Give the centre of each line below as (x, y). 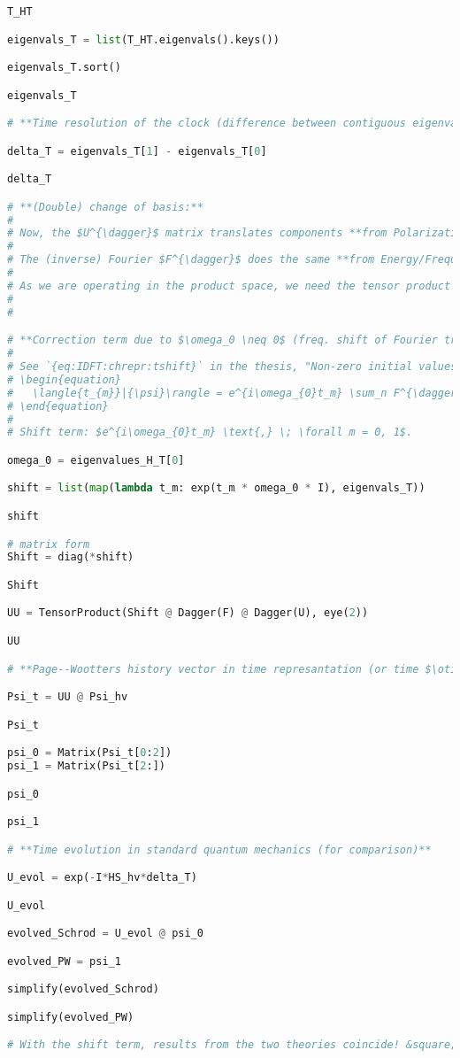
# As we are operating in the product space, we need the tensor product (229, 286)
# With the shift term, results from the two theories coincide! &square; (232, 1045)
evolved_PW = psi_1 (64, 961)
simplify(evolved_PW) (71, 1017)
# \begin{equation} (64, 379)
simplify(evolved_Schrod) (83, 989)
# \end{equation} (58, 406)
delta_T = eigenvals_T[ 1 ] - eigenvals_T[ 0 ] (137, 151)
